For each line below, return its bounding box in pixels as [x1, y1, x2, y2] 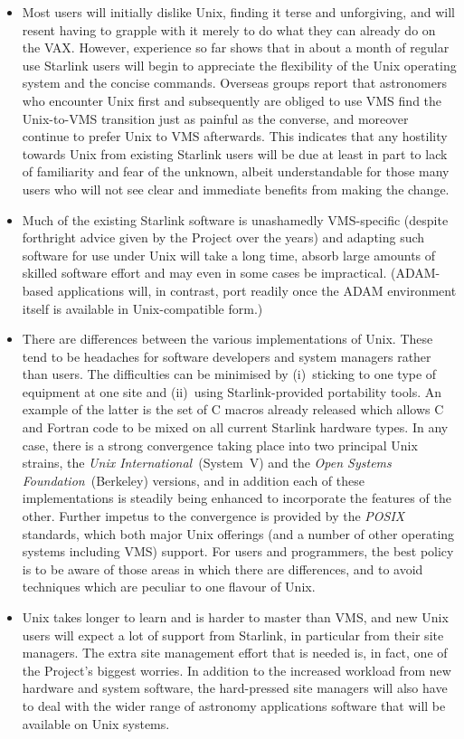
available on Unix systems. [22, 714, 170, 733]
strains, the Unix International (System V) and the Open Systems [22, 453, 392, 472]
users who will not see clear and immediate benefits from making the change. [22, 179, 450, 198]
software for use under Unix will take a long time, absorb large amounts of [22, 245, 436, 264]
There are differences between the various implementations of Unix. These [22, 329, 433, 348]
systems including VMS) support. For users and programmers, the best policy [22, 542, 454, 561]
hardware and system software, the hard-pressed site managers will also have [22, 678, 448, 697]
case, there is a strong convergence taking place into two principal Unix [22, 435, 418, 454]
